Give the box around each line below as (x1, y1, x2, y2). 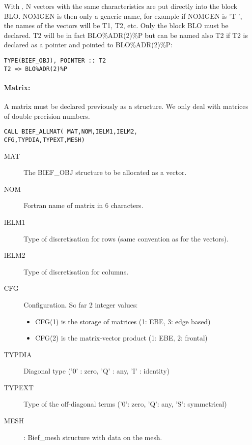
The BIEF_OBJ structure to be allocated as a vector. (24, 167, 187, 177)
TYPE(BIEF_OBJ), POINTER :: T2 (4, 57, 106, 64)
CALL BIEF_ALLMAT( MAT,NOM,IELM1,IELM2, (4, 128, 138, 136)
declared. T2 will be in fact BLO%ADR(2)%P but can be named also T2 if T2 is (4, 30, 248, 40)
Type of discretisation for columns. (24, 266, 129, 276)
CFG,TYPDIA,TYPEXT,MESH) (4, 136, 85, 143)
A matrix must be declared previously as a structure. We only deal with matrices (4, 101, 249, 111)
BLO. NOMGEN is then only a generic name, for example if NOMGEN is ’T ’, (4, 10, 242, 21)
